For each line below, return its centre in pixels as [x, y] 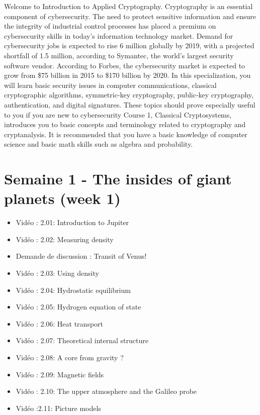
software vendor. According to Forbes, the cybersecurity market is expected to [125, 65]
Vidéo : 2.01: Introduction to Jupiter [72, 222]
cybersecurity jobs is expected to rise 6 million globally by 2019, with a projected [129, 45]
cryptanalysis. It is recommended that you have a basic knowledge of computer [126, 134]
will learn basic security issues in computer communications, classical [110, 85]
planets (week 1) [62, 198]
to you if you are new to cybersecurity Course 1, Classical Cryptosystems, [118, 114]
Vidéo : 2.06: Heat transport [60, 323]
